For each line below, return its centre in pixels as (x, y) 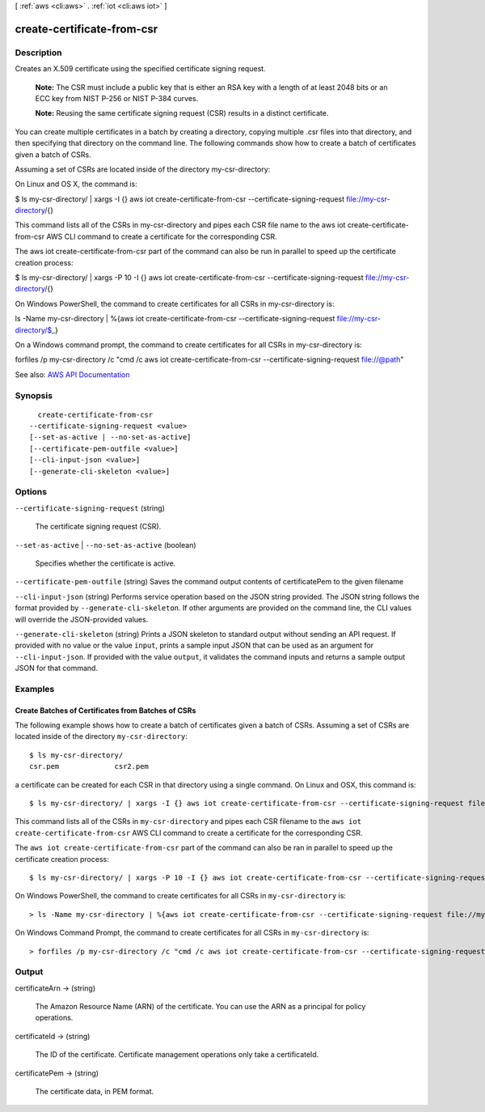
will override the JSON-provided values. (82, 619)
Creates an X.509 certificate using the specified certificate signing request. (140, 69)
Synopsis (34, 395)
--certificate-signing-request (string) (90, 508)
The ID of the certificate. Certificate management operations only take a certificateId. (177, 1055)
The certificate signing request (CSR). (98, 527)
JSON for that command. (57, 668)
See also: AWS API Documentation (72, 374)
